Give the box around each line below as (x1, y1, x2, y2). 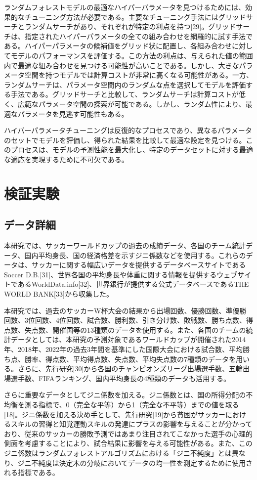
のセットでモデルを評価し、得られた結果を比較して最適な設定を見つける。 (4, 134, 246, 145)
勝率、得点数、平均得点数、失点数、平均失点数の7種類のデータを (24, 353, 236, 364)
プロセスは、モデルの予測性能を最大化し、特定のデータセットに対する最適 (10, 144, 253, 155)
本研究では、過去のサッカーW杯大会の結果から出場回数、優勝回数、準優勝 (4, 305, 247, 315)
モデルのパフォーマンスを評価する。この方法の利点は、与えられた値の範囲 (10, 50, 253, 60)
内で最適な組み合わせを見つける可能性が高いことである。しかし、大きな (4, 60, 239, 70)
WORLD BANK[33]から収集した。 (4, 289, 113, 299)
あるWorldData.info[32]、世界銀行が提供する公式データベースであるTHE (17, 279, 249, 289)
